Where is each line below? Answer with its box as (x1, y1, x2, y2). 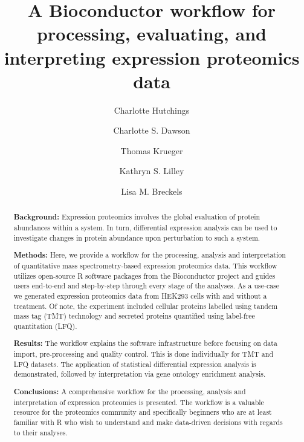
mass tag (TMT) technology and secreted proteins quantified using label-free (13, 311, 255, 321)
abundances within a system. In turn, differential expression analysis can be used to (13, 223, 277, 233)
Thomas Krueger (120, 144, 183, 157)
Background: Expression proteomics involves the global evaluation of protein (13, 212, 260, 223)
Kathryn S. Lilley (119, 164, 184, 177)
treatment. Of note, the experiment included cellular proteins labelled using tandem (13, 301, 278, 311)
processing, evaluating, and (37, 21, 267, 46)
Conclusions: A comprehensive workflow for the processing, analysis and (13, 386, 246, 397)
